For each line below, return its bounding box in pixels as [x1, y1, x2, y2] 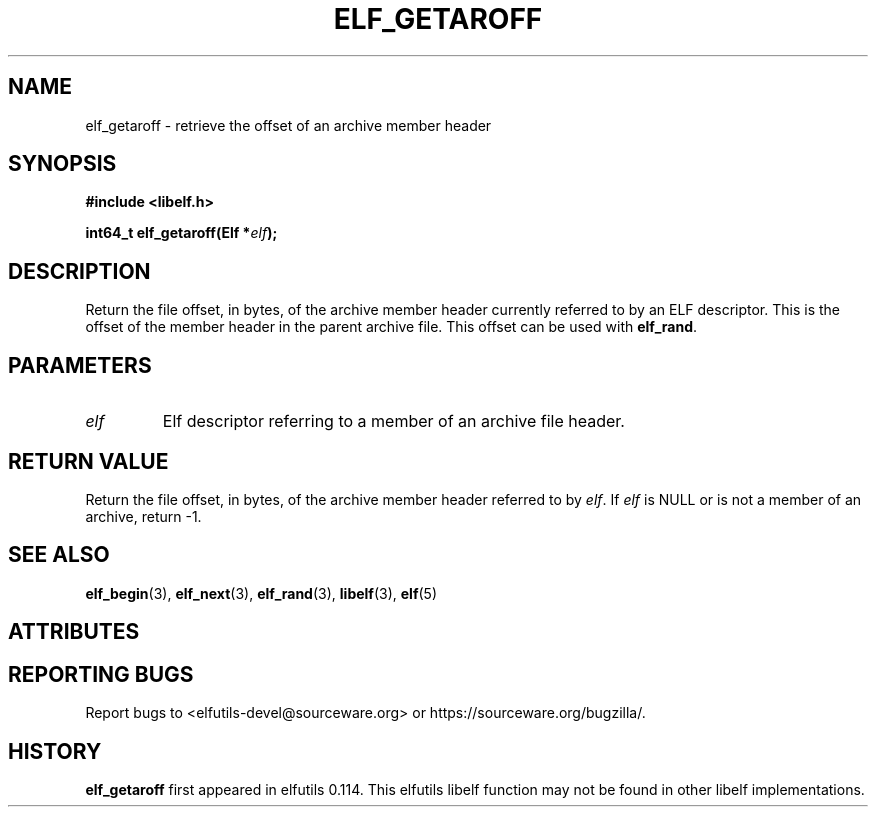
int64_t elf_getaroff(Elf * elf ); [85, 224, 278, 242]
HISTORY [8, 738, 102, 764]
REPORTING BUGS [8, 661, 194, 687]
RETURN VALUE [8, 448, 169, 474]
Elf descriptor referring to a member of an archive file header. [162, 411, 625, 432]
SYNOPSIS [8, 151, 117, 177]
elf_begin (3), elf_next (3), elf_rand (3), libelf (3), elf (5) [85, 584, 438, 602]
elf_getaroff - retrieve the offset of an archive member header [85, 116, 492, 134]
